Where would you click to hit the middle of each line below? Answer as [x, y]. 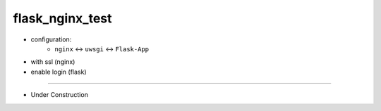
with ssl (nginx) [53, 62]
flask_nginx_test [62, 18]
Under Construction [59, 95]
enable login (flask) [59, 72]
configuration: [51, 39]
